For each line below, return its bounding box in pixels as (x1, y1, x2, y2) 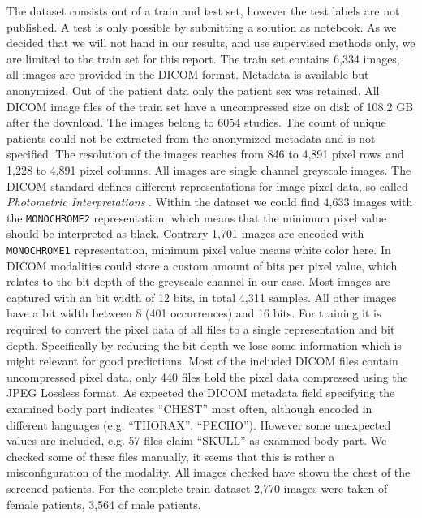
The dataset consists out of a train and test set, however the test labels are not (6, 2, 400, 19)
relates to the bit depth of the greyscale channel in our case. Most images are (6, 273, 390, 290)
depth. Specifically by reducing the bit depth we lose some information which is (6, 336, 402, 353)
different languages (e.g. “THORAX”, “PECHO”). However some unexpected (6, 416, 391, 433)
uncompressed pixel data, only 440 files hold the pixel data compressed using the (6, 368, 408, 385)
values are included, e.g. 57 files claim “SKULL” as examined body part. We (6, 432, 387, 449)
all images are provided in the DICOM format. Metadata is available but (6, 66, 369, 83)
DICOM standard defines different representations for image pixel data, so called (6, 177, 408, 194)
